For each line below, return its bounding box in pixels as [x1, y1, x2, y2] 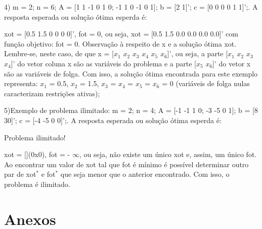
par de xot [4, 169, 36, 179]
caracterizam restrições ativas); [4, 88, 100, 98]
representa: [4, 78, 38, 89]
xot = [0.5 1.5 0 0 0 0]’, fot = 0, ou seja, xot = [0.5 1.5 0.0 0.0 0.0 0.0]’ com [4, 28, 238, 39]
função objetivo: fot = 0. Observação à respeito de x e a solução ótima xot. [4, 38, 237, 49]
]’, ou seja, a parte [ [167, 48, 228, 59]
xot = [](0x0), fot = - [4, 149, 70, 160]
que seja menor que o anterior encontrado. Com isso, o [60, 169, 230, 179]
